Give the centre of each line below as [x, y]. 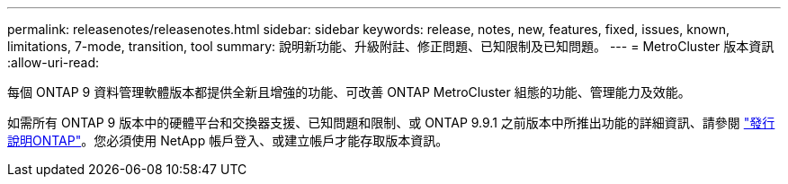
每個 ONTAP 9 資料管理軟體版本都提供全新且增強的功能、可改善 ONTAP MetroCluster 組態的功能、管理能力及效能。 [349, 92]
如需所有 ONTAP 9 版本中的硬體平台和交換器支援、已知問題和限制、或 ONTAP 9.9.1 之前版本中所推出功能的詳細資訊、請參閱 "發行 [391, 123]
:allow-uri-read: [54, 62]
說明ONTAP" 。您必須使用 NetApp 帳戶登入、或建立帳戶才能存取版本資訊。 [228, 140]
